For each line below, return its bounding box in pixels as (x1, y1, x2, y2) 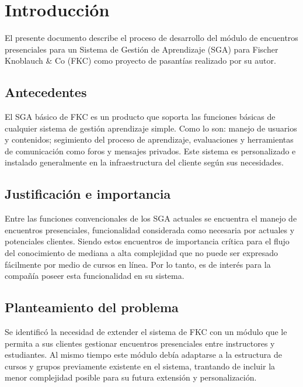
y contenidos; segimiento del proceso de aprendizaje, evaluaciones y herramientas (5, 133, 294, 146)
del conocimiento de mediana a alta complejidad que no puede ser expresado (5, 247, 278, 259)
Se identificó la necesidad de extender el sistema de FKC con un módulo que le (5, 326, 287, 338)
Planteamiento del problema (5, 298, 179, 316)
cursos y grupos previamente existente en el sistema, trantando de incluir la (5, 360, 276, 372)
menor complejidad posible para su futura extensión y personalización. (5, 371, 257, 383)
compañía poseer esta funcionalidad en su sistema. (5, 269, 184, 282)
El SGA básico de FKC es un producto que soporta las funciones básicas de (5, 110, 276, 123)
